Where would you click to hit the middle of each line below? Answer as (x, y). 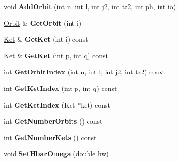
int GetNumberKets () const (50, 137)
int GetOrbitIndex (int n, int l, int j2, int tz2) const (85, 72)
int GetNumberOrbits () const (53, 121)
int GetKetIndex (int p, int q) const (61, 88)
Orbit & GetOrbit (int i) (43, 23)
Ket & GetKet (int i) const (46, 39)
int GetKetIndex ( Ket (40, 104)
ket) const (96, 104)
